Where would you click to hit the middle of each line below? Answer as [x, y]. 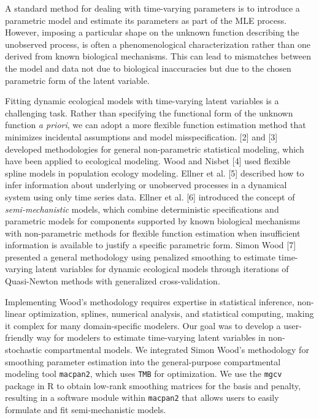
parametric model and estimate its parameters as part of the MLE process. [146, 20]
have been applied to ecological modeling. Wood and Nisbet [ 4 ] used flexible [148, 161]
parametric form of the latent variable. [77, 80]
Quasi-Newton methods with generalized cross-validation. [113, 281]
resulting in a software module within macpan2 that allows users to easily [142, 397]
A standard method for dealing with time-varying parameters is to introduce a [152, 8]
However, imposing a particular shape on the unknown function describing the [152, 32]
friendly [19, 337]
